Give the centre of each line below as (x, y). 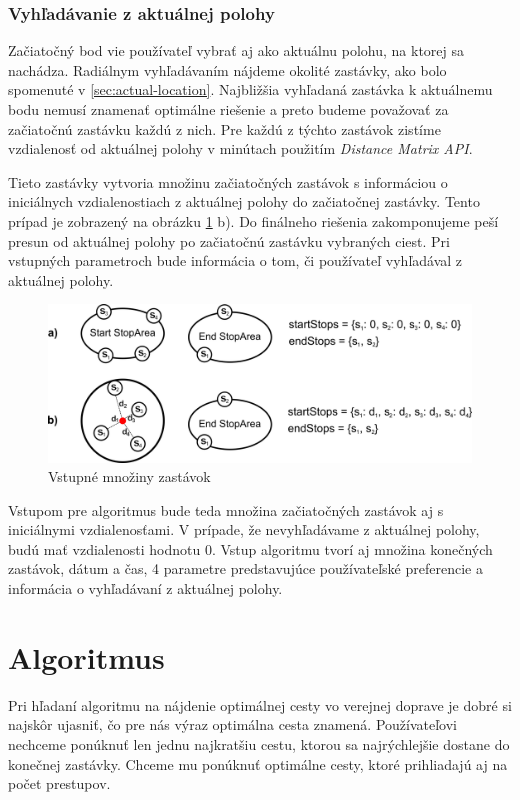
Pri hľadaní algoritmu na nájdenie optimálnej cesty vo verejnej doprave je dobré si (260, 704)
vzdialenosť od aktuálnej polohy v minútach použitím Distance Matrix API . (240, 148)
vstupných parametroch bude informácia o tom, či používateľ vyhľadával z (235, 260)
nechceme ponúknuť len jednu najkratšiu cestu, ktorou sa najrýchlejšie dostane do (259, 743)
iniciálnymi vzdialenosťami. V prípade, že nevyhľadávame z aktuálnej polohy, (244, 529)
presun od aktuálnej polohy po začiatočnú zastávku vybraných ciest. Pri (229, 240)
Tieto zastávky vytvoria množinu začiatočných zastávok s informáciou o (228, 181)
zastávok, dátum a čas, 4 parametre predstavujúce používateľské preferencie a (245, 568)
